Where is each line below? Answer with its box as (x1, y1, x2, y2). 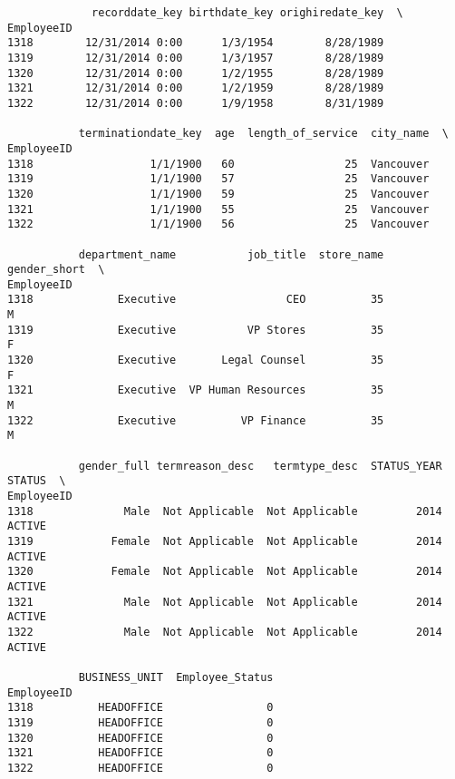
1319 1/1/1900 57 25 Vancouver (7, 172, 430, 186)
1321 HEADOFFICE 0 (7, 746, 274, 760)
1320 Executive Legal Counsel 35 (7, 354, 384, 367)
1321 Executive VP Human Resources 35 (7, 384, 384, 397)
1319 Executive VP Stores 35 (7, 323, 384, 336)
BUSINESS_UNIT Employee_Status (78, 670, 274, 684)
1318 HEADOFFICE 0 (7, 701, 274, 715)
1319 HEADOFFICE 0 (7, 716, 274, 729)
